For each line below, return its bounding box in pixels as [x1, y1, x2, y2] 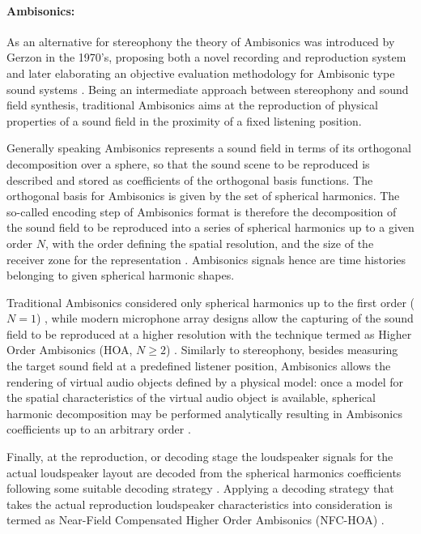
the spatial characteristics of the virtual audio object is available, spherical [6, 389, 376, 406]
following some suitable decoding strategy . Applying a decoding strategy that [6, 480, 394, 497]
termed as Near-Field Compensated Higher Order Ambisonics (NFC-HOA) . [6, 511, 385, 528]
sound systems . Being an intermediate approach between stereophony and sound [6, 80, 409, 97]
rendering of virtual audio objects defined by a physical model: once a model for [6, 373, 403, 390]
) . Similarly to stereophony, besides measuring [165, 341, 398, 358]
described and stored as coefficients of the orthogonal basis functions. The [6, 171, 373, 188]
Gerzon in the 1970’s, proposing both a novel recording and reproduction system [6, 49, 406, 66]
